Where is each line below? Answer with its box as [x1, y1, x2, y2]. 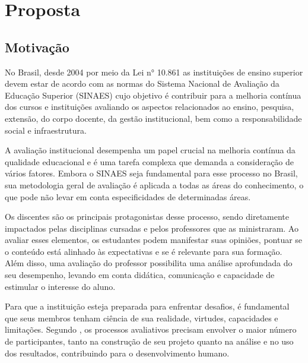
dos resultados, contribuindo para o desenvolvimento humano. [5, 346, 230, 359]
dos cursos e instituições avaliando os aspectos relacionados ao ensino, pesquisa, [5, 100, 294, 113]
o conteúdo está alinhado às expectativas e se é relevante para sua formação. [5, 245, 282, 257]
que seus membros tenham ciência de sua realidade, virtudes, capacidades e [5, 311, 278, 324]
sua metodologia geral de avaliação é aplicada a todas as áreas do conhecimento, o [5, 178, 304, 191]
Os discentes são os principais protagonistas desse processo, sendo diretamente [5, 210, 290, 223]
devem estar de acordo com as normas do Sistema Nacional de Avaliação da [5, 77, 280, 90]
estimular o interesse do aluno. [5, 280, 116, 292]
